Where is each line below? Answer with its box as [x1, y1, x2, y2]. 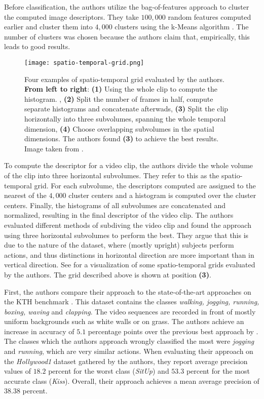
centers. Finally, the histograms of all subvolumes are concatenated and [4, 200, 226, 210]
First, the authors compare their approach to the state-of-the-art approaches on [4, 286, 251, 297]
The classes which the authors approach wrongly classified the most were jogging [4, 336, 254, 346]
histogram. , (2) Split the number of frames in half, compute [24, 93, 213, 104]
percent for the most [186, 366, 250, 376]
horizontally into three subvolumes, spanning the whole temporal [24, 113, 226, 124]
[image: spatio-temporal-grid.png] [24, 59, 144, 66]
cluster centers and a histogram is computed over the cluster [68, 190, 256, 201]
